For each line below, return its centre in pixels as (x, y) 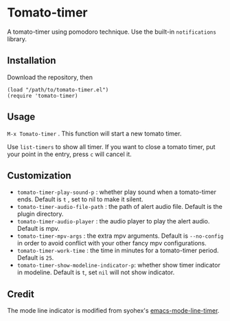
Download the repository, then (50, 77)
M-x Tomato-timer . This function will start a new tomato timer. (94, 133)
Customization (39, 176)
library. (17, 38)
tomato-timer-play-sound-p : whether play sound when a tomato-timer (116, 192)
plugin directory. (40, 214)
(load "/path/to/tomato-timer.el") (58, 90)
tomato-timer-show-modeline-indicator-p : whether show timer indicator (119, 265)
